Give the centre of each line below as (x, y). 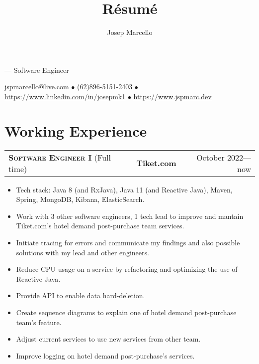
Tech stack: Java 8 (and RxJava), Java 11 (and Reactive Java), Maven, (124, 189)
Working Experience (76, 130)
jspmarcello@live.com (37, 87)
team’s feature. (39, 322)
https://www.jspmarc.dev (173, 96)
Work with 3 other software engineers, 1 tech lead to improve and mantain (130, 216)
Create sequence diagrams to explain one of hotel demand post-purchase (126, 312)
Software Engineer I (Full (60, 157)
